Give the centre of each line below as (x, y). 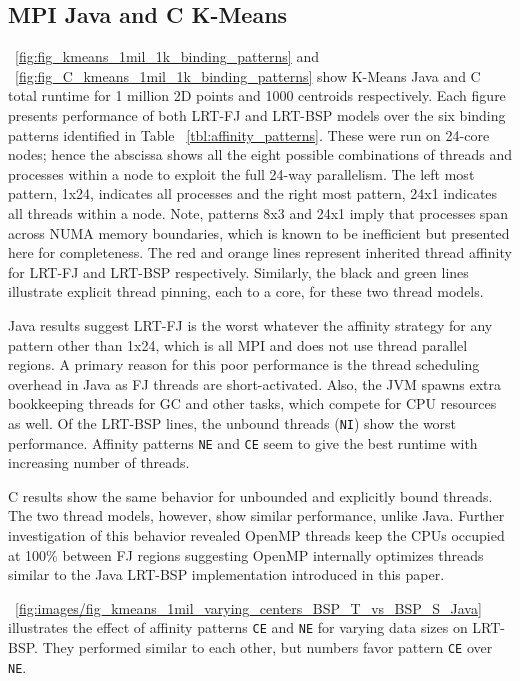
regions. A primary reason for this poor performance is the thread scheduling (244, 364)
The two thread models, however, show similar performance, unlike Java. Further (256, 515)
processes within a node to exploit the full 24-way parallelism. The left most (241, 173)
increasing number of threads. (99, 462)
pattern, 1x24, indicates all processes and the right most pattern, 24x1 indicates (253, 193)
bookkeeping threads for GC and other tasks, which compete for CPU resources (252, 403)
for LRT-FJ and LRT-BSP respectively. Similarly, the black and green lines (238, 271)
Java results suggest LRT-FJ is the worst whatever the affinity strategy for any (250, 324)
